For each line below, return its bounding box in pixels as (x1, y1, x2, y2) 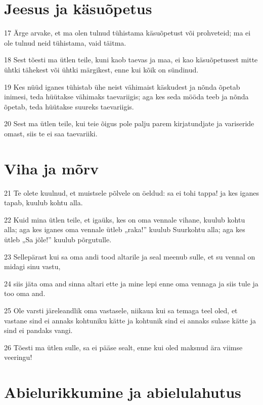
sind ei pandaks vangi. (4, 325, 73, 336)
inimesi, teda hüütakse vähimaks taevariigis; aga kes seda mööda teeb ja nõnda (4, 91, 249, 102)
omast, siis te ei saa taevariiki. (4, 128, 98, 138)
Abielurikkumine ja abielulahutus (4, 382, 241, 402)
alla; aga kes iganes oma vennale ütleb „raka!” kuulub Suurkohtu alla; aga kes (4, 224, 245, 235)
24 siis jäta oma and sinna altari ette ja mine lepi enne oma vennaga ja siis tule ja (4, 278, 258, 288)
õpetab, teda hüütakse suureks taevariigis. (4, 101, 134, 112)
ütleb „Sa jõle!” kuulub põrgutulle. (4, 234, 112, 244)
